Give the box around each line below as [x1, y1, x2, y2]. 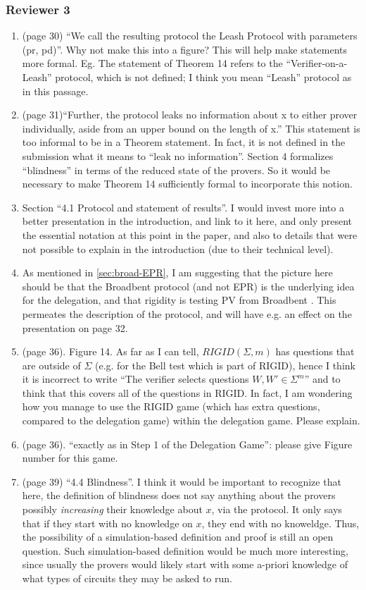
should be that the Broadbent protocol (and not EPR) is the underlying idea [22, 278, 355, 293]
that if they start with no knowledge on [22, 515, 193, 530]
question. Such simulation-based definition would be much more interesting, [22, 543, 348, 558]
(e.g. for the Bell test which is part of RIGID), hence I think [95, 357, 355, 372]
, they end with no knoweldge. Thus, [201, 515, 360, 530]
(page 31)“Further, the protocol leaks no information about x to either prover [22, 107, 358, 122]
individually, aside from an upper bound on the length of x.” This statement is [22, 121, 360, 135]
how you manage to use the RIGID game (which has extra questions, [22, 399, 320, 414]
